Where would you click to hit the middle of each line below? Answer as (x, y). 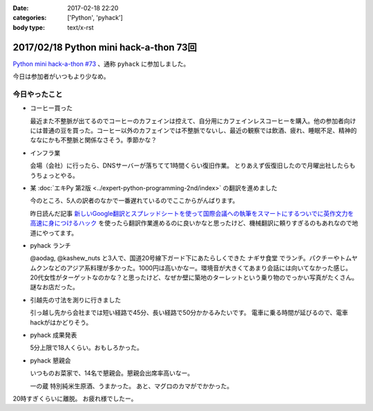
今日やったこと (38, 94)
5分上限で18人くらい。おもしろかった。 (86, 348)
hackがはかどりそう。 (61, 322)
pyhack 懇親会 (50, 360)
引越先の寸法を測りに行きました (75, 300)
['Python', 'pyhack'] (95, 18)
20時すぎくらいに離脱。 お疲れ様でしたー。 (75, 399)
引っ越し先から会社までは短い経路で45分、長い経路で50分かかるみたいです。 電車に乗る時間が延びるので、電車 (189, 313)
